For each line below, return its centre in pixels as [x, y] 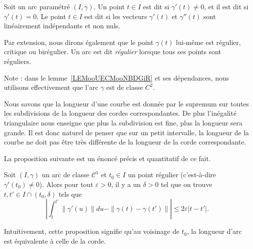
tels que [70, 194]
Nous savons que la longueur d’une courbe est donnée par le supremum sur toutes [126, 103]
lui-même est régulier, [208, 42]
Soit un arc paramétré [37, 6]
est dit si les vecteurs [116, 16]
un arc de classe [66, 175]
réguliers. [18, 61]
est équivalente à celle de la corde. [55, 240]
